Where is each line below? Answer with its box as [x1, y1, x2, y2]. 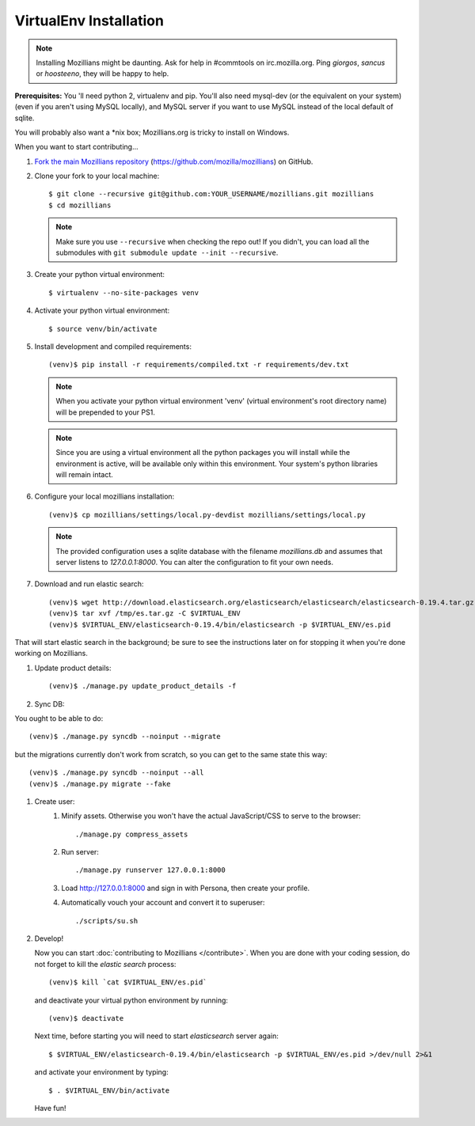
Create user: [34, 796, 75, 806]
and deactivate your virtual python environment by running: [34, 995, 229, 1005]
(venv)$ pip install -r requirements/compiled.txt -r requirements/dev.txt [48, 360, 349, 370]
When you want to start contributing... [14, 142, 139, 152]
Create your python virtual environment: [34, 270, 165, 279]
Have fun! [34, 1103, 66, 1113]
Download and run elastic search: [34, 579, 144, 589]
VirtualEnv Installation [14, 12, 164, 29]
